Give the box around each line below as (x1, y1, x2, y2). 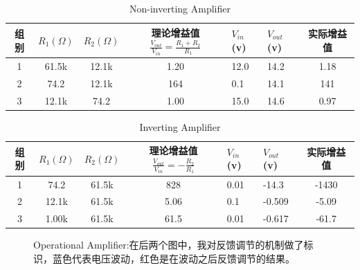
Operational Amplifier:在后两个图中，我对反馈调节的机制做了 (33, 237, 304, 252)
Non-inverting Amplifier (129, 1, 231, 15)
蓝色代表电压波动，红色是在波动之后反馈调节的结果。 (52, 251, 295, 265)
